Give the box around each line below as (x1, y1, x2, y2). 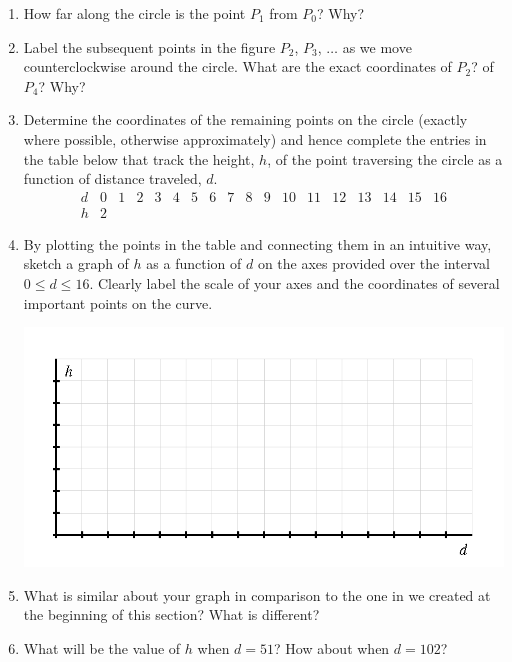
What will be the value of (23, 638, 181, 659)
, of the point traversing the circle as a (267, 148, 503, 169)
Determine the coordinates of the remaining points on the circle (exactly (23, 109, 468, 130)
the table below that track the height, (23, 148, 255, 169)
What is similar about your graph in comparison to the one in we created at (23, 584, 491, 605)
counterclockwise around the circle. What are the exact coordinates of (23, 56, 452, 77)
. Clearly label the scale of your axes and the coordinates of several (89, 273, 500, 293)
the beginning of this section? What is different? (23, 604, 320, 625)
